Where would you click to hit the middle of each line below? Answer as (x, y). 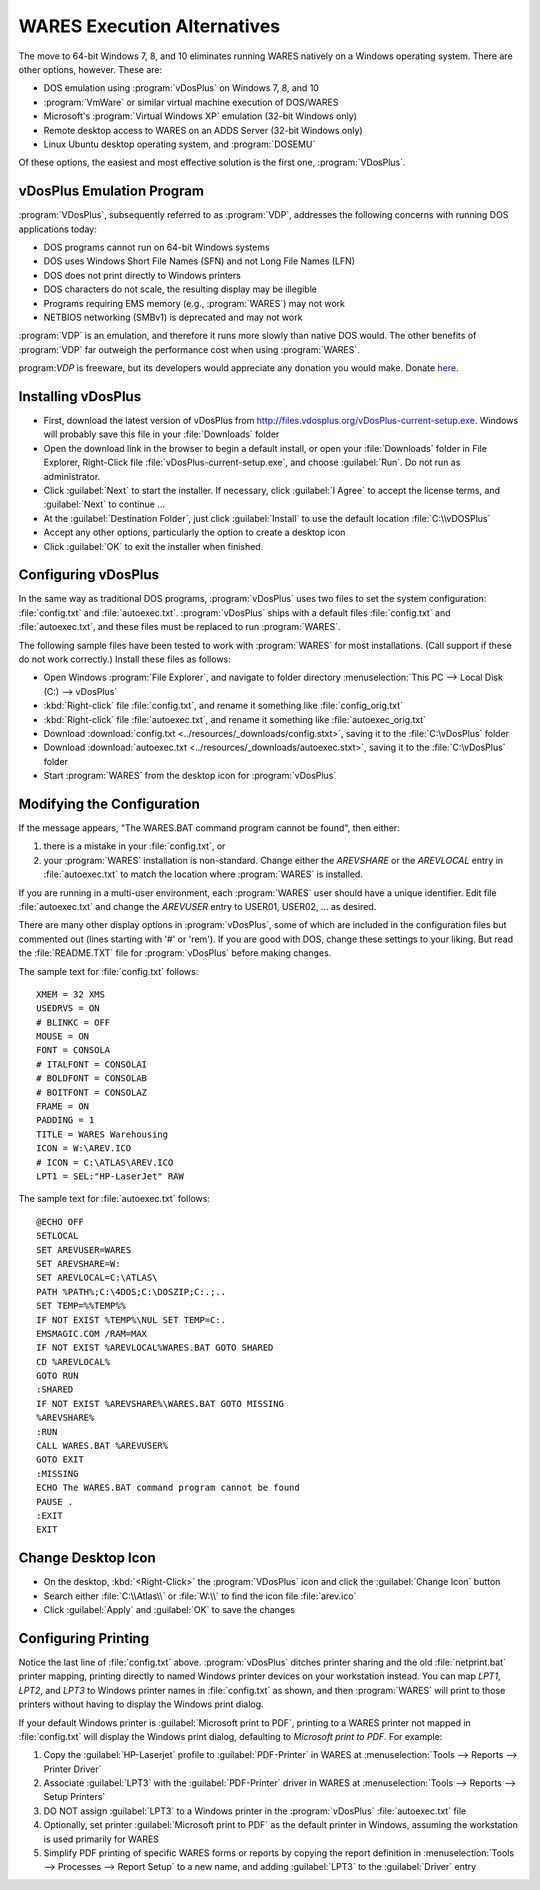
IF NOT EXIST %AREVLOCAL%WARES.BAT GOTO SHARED (155, 1348)
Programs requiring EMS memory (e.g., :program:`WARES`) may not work (194, 303)
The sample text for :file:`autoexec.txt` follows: (114, 1199)
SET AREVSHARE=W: (78, 1263)
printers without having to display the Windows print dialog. (141, 1704)
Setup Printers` (74, 1797)
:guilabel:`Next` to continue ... (104, 504)
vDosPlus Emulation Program (111, 191)
